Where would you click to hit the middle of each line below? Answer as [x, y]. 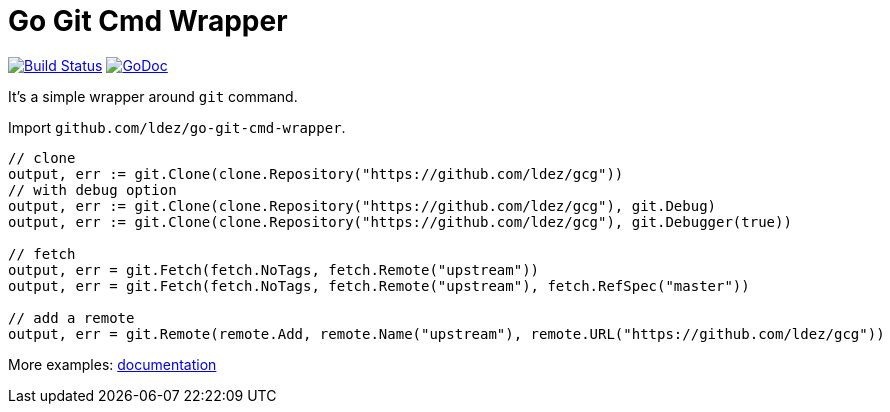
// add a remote [71, 317]
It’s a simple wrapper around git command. [153, 96]
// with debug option [92, 189]
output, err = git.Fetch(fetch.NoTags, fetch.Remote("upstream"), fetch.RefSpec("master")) [379, 285]
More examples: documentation [112, 364]
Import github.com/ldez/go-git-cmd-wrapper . [177, 127]
